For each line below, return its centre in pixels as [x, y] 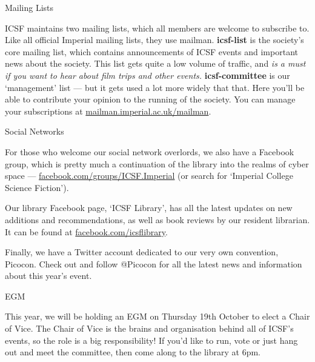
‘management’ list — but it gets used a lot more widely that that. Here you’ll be [155, 87]
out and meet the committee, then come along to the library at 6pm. [133, 352]
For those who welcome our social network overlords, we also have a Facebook [150, 151]
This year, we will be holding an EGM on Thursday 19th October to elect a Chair [157, 316]
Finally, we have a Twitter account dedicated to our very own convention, [142, 252]
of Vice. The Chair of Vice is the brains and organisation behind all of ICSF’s [149, 328]
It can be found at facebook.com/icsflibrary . [86, 231]
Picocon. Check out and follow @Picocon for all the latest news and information [154, 263]
